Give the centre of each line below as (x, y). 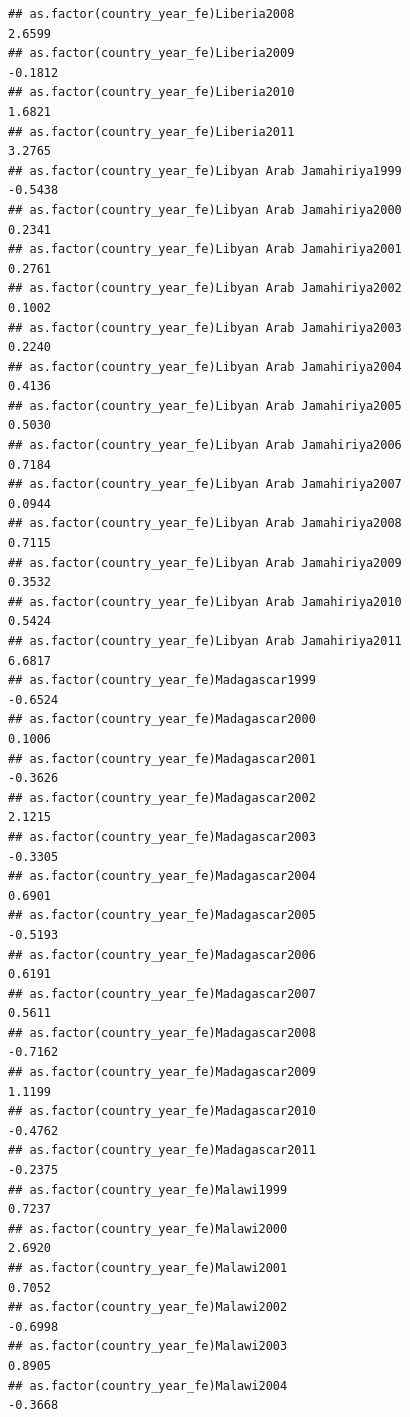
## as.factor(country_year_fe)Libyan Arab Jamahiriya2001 (205, 249)
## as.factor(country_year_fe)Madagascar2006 (162, 954)
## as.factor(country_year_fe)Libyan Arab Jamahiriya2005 (205, 405)
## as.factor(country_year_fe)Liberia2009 (151, 53)
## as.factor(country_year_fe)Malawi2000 (148, 1228)
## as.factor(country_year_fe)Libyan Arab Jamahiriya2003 (205, 327)
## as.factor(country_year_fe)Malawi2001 (148, 1268)
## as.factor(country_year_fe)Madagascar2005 (162, 915)
